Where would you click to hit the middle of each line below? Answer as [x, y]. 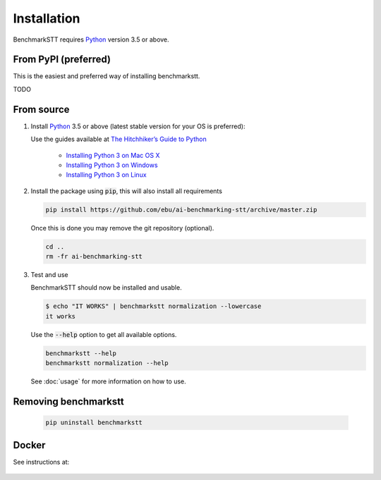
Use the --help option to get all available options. [104, 334]
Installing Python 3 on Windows [112, 165]
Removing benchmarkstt [68, 401]
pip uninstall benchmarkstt [94, 423]
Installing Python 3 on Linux [107, 175]
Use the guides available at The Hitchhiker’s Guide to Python [119, 139]
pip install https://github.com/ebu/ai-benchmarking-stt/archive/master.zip [181, 209]
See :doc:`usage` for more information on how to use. [108, 381]
